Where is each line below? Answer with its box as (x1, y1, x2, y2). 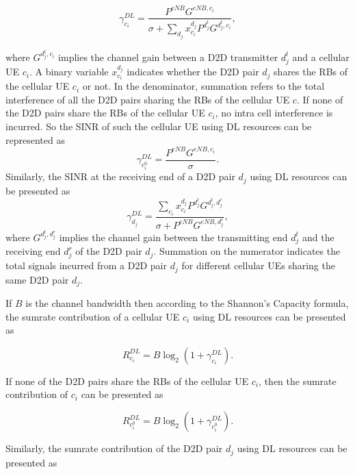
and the (302, 229, 334, 244)
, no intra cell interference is (215, 105, 333, 120)
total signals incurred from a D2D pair (5, 258, 167, 273)
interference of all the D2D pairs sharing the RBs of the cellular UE (5, 92, 290, 106)
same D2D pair (5, 272, 69, 286)
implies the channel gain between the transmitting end (59, 229, 288, 244)
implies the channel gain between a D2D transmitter (58, 49, 278, 64)
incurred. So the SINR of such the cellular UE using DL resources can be (5, 119, 312, 133)
